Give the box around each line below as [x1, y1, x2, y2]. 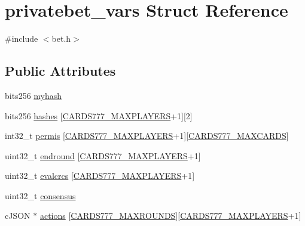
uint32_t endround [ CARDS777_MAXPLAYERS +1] [5, 149, 201, 162]
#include [5, 32, 38, 45]
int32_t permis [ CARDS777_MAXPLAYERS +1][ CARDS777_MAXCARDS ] [5, 129, 289, 142]
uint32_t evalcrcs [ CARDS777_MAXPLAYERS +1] [5, 169, 195, 182]
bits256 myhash [5, 89, 62, 101]
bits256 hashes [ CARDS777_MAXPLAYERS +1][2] [5, 109, 193, 122]
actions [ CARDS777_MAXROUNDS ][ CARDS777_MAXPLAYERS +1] [39, 209, 301, 222]
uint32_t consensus [5, 189, 76, 202]
